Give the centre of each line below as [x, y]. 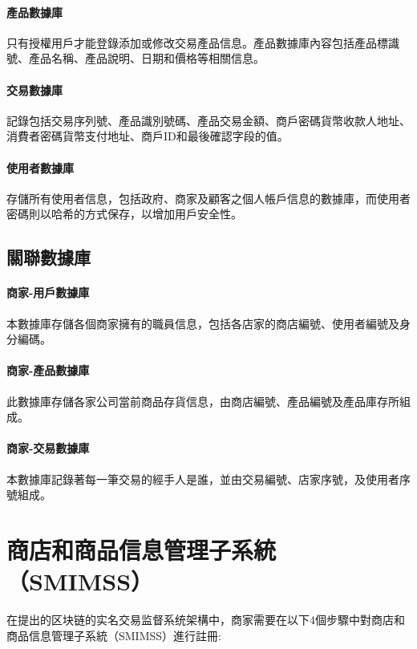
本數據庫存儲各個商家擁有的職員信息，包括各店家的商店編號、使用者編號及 [203, 323]
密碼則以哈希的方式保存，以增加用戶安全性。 [124, 214]
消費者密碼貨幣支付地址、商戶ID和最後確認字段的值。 [148, 136]
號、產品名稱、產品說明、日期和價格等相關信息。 [136, 58]
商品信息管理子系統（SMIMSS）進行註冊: [114, 635]
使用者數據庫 [40, 167]
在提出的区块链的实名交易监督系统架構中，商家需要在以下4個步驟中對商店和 [206, 619]
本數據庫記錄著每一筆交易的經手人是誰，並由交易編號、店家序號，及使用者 [203, 479]
